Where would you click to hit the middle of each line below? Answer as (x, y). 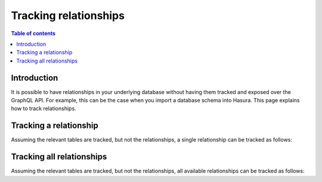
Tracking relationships (68, 15)
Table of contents (33, 33)
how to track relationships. (44, 109)
